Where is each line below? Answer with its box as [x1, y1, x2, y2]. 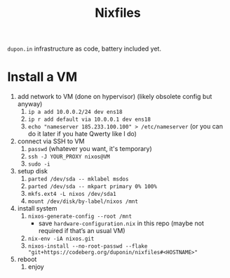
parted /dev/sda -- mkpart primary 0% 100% [27, 183, 158, 190]
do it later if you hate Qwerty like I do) [27, 130, 137, 138]
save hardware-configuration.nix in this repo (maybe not [38, 219, 205, 227]
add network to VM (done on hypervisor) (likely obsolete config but [17, 93, 212, 101]
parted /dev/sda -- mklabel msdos [27, 176, 129, 183]
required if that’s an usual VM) [38, 227, 126, 235]
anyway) [17, 100, 43, 108]
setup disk [17, 167, 48, 176]
